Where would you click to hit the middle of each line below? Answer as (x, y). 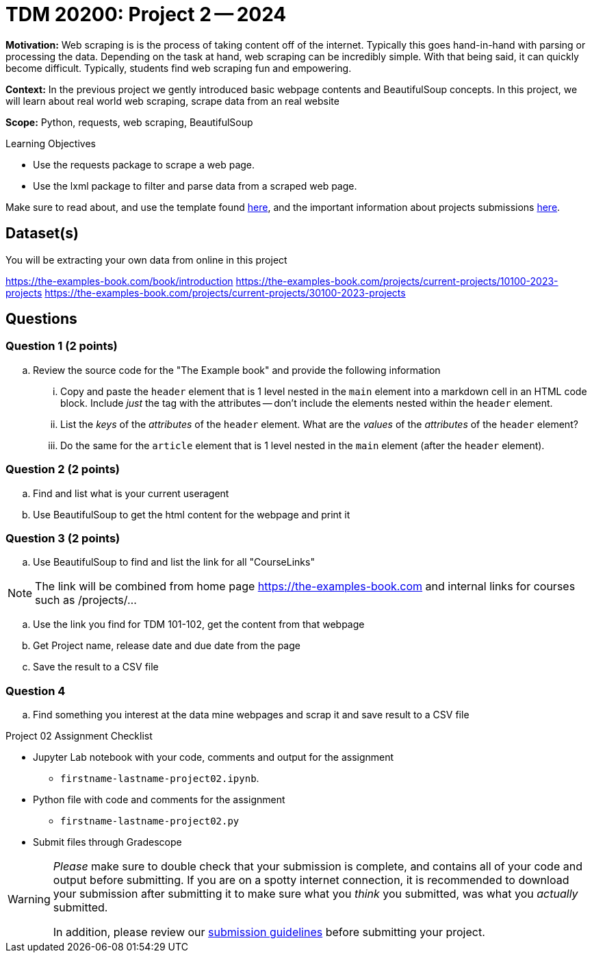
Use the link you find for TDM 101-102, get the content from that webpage (199, 625)
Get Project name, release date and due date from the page (167, 646)
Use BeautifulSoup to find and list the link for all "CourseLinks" (174, 562)
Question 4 (36, 691)
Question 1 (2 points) (62, 346)
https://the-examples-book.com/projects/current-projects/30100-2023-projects (225, 292)
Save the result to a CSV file (96, 667)
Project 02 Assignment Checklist (79, 736)
